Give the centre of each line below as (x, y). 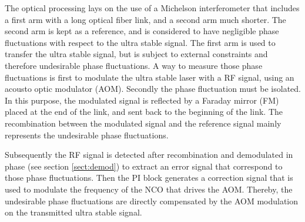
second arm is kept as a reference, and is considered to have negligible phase (142, 31)
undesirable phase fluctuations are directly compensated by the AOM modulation (152, 201)
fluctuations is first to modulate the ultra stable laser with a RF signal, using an (150, 77)
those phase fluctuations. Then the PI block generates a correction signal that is (149, 178)
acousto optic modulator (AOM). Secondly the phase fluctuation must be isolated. (153, 89)
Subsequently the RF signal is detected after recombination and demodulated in (149, 155)
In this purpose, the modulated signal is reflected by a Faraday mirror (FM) (142, 100)
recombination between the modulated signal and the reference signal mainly (143, 123)
